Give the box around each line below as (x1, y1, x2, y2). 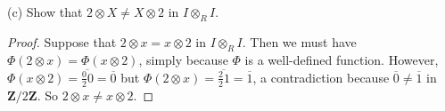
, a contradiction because (252, 67, 390, 86)
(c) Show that (7, 3, 83, 20)
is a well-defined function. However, (244, 50, 439, 68)
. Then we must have (242, 32, 357, 51)
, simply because (138, 50, 228, 68)
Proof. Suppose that (7, 32, 117, 51)
